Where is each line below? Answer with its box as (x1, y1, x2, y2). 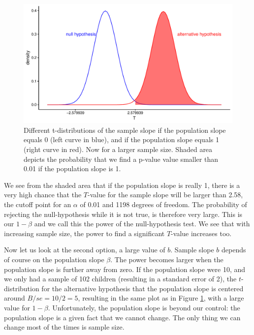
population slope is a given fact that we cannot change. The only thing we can (4, 312, 241, 322)
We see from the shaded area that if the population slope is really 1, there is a (4, 180, 240, 190)
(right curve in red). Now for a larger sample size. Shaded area (24, 144, 213, 154)
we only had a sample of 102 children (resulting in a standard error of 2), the (4, 274, 237, 284)
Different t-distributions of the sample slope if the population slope (24, 124, 226, 135)
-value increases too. (171, 228, 232, 238)
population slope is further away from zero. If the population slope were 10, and (4, 264, 246, 274)
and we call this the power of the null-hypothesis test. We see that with (34, 218, 250, 229)
